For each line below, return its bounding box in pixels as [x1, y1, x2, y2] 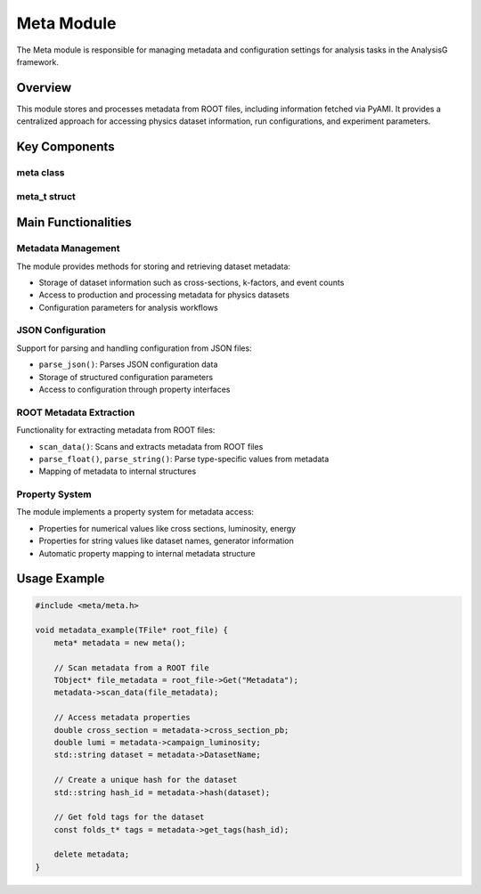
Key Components [16, 139, 115, 155]
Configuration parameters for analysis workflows [38, 302, 218, 313]
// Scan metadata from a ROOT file [53, 662, 209, 672]
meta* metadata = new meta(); [53, 638, 186, 647]
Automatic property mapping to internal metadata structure [38, 548, 256, 558]
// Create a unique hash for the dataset [53, 775, 238, 785]
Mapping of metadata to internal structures [38, 466, 197, 476]
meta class [16, 167, 65, 179]
